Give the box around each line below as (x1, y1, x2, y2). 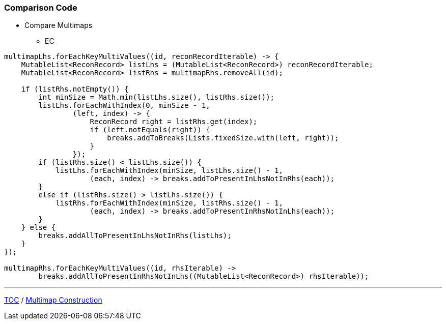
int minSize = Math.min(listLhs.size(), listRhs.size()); (38, 93, 275, 102)
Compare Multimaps (24, 21, 93, 30)
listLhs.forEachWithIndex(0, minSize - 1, (38, 101, 210, 110)
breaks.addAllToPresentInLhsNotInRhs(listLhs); (38, 231, 232, 240)
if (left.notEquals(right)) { (90, 126, 210, 134)
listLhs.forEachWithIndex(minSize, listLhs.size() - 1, (55, 166, 283, 175)
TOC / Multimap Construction (4, 296, 102, 305)
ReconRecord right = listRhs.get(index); (90, 117, 258, 126)
